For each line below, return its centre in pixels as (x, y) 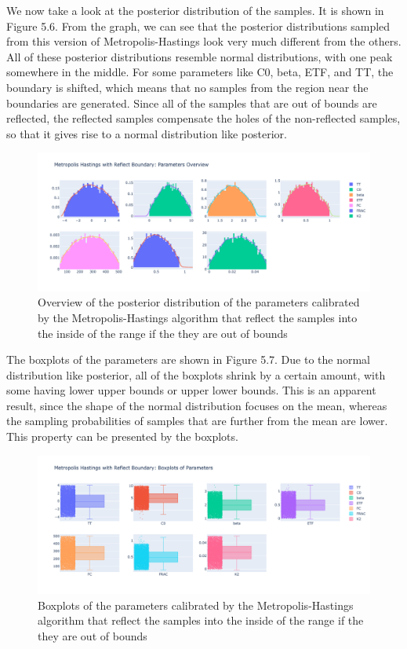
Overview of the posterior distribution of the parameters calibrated (199, 302)
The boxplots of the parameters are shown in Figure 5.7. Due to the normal (188, 359)
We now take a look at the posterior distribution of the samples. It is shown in (195, 10)
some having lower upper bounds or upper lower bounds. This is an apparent (191, 390)
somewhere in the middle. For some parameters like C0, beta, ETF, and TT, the (200, 72)
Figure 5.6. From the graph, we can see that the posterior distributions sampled (198, 26)
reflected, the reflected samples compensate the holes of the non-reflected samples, (203, 118)
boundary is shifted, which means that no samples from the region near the (187, 87)
